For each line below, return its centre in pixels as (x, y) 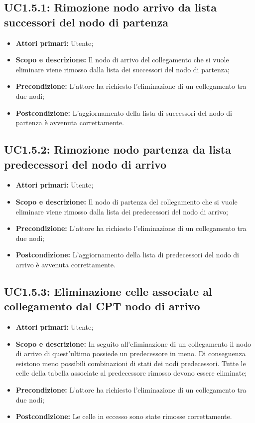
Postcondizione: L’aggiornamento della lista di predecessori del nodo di (127, 255)
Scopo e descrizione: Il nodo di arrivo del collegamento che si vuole (122, 60)
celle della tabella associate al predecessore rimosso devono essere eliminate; (131, 373)
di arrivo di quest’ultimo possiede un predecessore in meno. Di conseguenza (130, 353)
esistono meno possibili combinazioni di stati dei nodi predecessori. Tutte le (131, 363)
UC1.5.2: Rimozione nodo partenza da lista (118, 149)
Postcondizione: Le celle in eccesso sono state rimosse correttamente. (124, 416)
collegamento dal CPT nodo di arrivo (102, 306)
